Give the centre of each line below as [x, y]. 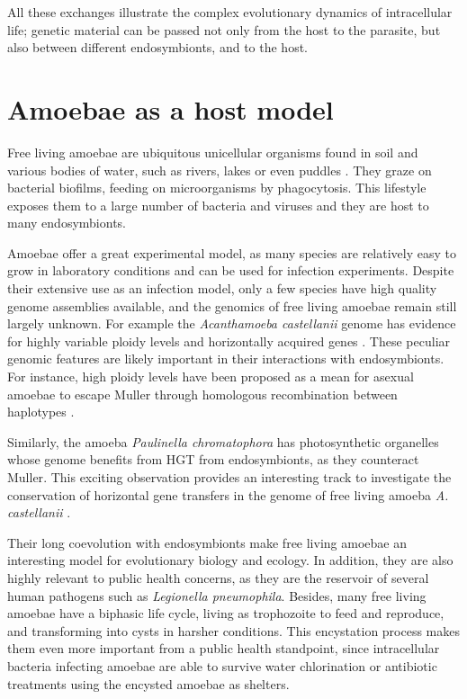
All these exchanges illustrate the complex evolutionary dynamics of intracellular [230, 12]
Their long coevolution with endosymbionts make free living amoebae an [207, 542]
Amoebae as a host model [171, 108]
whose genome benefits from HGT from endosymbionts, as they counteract [213, 459]
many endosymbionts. [67, 223]
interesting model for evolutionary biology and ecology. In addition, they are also [230, 560]
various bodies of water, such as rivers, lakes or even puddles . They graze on [220, 170]
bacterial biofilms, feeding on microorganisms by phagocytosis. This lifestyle [217, 188]
